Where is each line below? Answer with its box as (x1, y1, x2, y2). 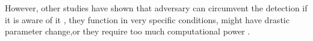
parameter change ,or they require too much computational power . (5, 25, 250, 37)
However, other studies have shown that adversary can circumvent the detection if (5, 2, 308, 14)
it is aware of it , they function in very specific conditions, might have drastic (5, 13, 290, 26)
